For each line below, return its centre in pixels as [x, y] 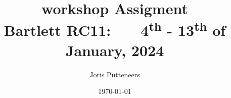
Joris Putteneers [115, 74]
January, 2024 [115, 50]
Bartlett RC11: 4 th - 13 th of [115, 29]
